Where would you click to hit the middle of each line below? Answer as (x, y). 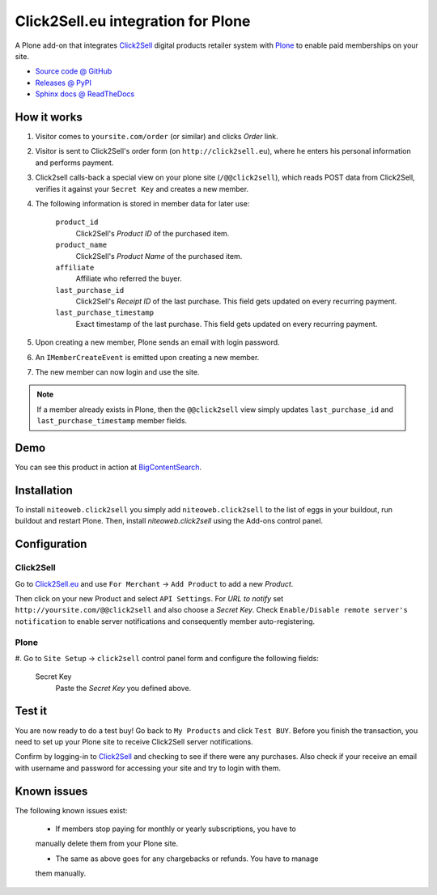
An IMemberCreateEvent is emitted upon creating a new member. (147, 357)
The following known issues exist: (71, 810)
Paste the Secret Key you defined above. (123, 688)
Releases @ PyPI (64, 83)
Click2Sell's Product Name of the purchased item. (159, 256)
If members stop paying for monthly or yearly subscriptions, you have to (176, 829)
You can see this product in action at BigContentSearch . (108, 467)
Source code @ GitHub (74, 71)
